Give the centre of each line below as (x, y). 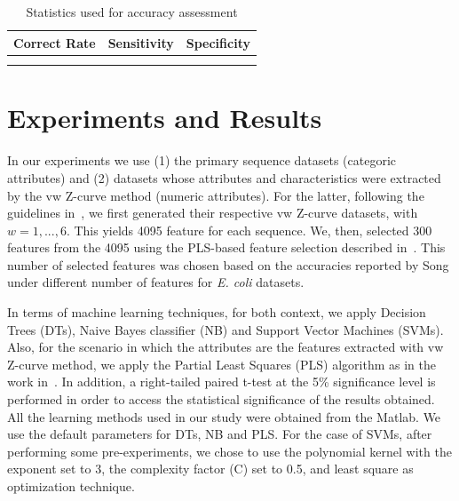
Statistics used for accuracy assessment (132, 12)
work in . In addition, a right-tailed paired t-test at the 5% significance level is (222, 382)
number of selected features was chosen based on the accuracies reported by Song (228, 264)
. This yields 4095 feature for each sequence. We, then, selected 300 (249, 230)
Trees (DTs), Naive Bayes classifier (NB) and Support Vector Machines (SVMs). (226, 329)
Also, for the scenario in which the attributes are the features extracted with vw (226, 347)
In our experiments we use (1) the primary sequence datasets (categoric (202, 160)
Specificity (218, 42)
